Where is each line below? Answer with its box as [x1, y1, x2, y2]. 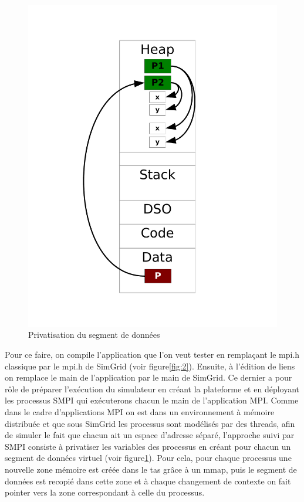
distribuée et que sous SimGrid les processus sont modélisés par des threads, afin [5, 417, 295, 429]
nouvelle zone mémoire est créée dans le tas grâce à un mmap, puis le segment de [5, 463, 297, 476]
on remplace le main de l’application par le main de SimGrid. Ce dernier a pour [5, 371, 292, 384]
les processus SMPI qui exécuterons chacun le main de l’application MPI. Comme [5, 394, 299, 406]
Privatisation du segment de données [28, 328, 160, 341]
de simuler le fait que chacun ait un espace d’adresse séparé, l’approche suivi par [5, 429, 295, 441]
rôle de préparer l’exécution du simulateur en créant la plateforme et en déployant [5, 382, 300, 395]
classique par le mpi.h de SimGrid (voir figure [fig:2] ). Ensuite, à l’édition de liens [5, 359, 295, 372]
